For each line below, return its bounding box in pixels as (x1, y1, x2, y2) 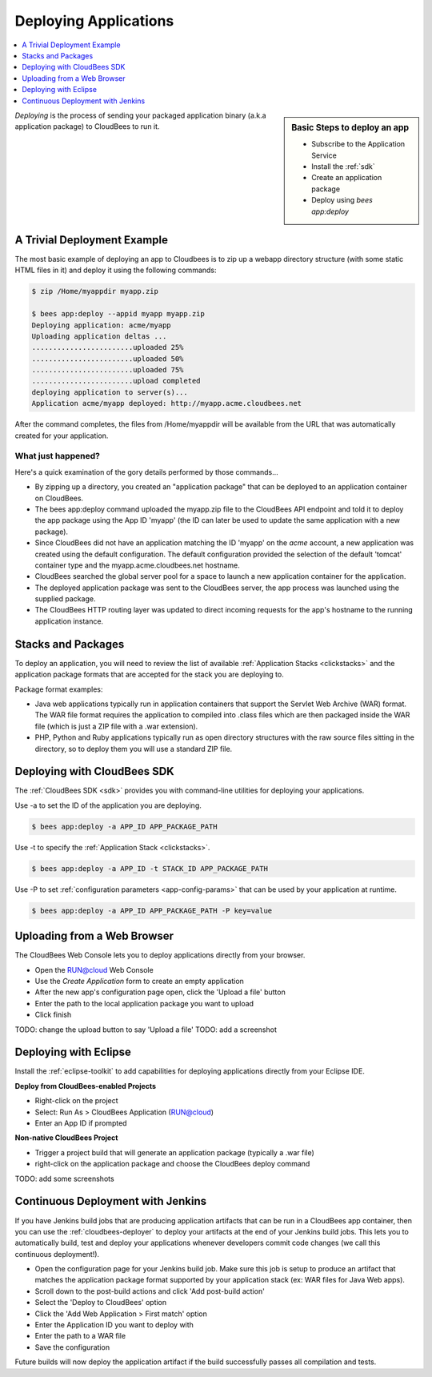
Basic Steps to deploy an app (291, 122, 410, 133)
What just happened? (14, 451, 100, 462)
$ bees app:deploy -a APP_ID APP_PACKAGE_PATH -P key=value (31, 905, 273, 915)
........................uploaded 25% (31, 343, 184, 352)
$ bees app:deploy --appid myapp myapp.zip (31, 309, 206, 319)
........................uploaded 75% (31, 365, 184, 375)
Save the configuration (34, 1342, 110, 1352)
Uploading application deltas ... (31, 331, 167, 340)
